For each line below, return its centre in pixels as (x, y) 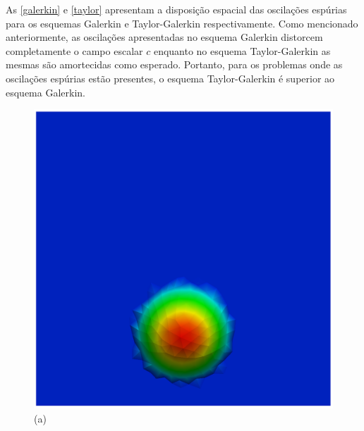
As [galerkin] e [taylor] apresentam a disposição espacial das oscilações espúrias (176, 9)
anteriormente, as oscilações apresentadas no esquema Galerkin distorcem (164, 37)
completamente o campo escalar (74, 50)
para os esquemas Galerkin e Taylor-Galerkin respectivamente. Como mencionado (182, 23)
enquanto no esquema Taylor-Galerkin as (242, 50)
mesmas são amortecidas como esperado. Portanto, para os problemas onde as (174, 64)
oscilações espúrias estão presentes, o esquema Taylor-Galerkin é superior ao (170, 78)
